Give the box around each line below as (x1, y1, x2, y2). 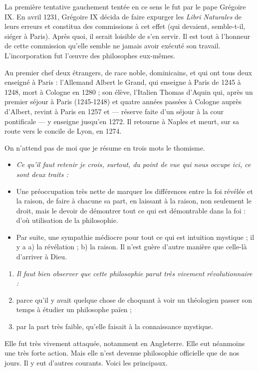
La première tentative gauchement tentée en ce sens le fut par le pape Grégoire (4, 1, 246, 11)
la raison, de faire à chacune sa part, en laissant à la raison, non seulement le (16, 195, 252, 206)
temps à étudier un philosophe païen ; (16, 304, 132, 315)
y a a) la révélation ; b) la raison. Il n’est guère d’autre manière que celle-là (16, 241, 247, 252)
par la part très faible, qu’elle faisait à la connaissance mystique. (16, 321, 213, 332)
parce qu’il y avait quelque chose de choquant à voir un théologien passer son (16, 294, 252, 305)
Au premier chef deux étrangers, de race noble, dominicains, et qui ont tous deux (4, 67, 252, 77)
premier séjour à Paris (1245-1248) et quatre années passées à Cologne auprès (4, 96, 242, 107)
